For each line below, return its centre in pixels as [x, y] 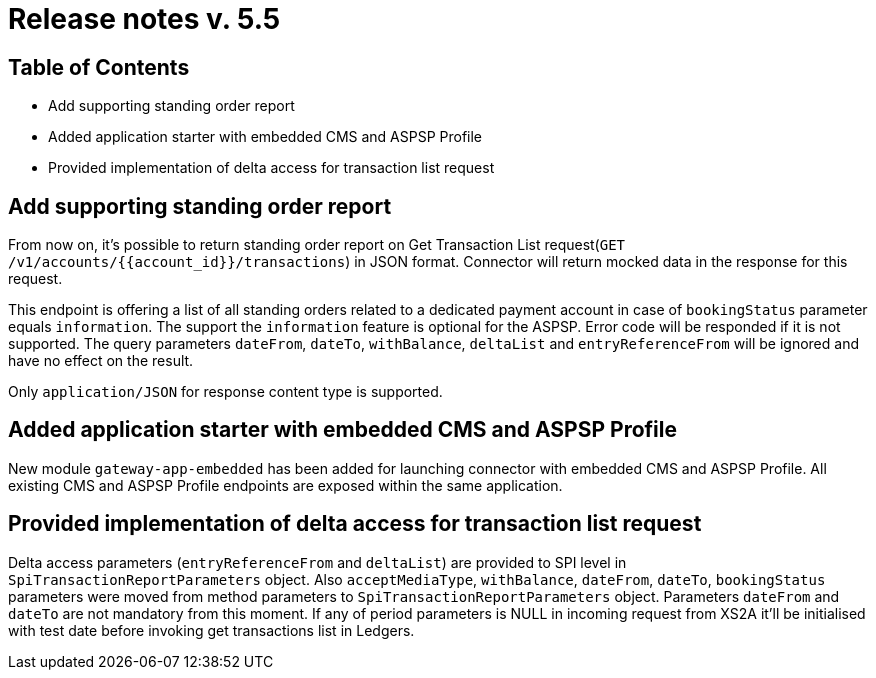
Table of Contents [99, 67]
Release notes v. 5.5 [144, 19]
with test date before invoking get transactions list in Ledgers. [211, 630]
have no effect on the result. [101, 361]
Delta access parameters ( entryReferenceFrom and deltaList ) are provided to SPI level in [317, 562]
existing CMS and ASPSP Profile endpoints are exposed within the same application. [285, 485]
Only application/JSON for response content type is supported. [225, 392]
